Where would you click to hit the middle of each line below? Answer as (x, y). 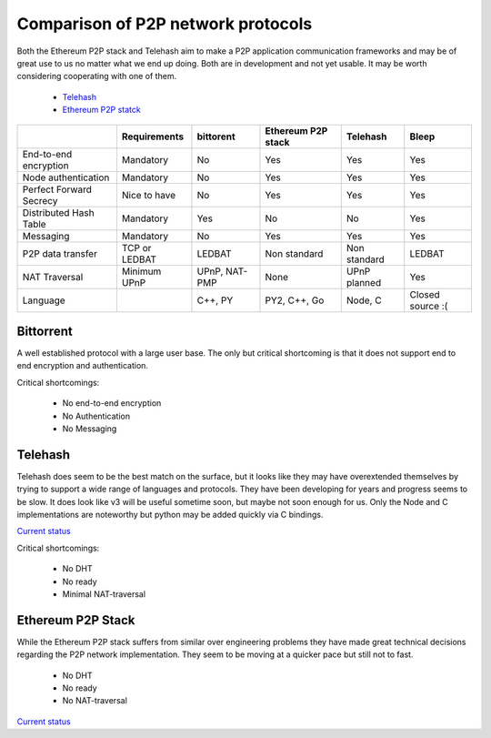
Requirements (153, 136)
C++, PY (215, 300)
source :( (429, 306)
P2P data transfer (60, 253)
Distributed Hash (58, 212)
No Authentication (96, 416)
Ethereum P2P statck (101, 110)
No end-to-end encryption (112, 403)
